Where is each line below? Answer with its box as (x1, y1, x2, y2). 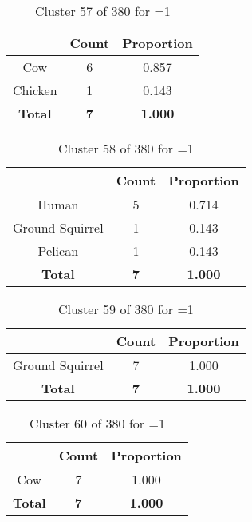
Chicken (13, 81, 57, 99)
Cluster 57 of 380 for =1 (34, 2, 171, 20)
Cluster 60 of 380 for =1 (29, 414, 165, 432)
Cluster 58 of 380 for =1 (57, 139, 194, 157)
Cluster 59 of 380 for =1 (57, 300, 194, 318)
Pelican (37, 241, 79, 260)
